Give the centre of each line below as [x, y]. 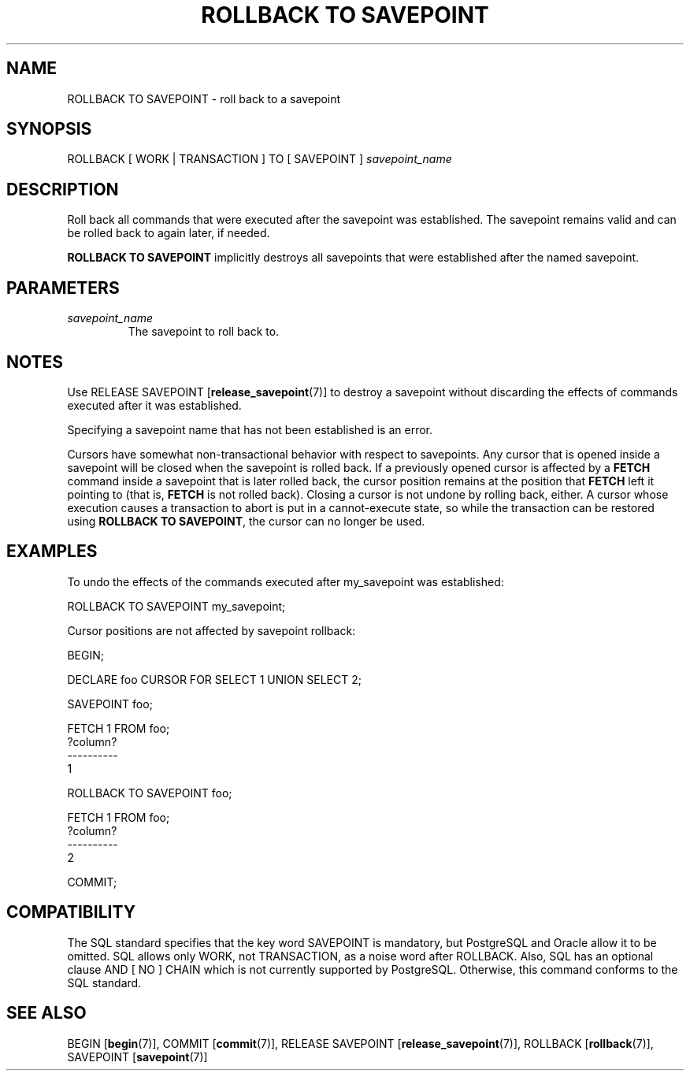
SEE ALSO [46, 1013]
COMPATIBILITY [71, 912]
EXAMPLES [52, 551]
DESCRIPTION [63, 189]
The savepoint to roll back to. [204, 332]
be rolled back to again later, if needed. [169, 233]
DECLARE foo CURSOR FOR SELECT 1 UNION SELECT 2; [214, 679]
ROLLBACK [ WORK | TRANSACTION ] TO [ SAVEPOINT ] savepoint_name [260, 159]
